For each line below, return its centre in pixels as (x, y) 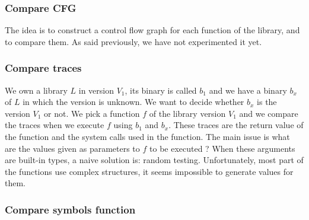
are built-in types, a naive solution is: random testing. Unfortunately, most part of (154, 160)
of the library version (187, 113)
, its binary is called (161, 90)
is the (267, 102)
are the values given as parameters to (72, 148)
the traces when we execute (55, 125)
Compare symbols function (70, 209)
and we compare (269, 113)
